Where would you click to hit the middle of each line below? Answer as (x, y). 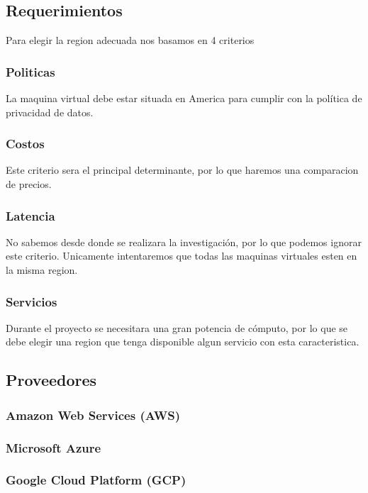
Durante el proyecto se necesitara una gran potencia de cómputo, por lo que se (177, 327)
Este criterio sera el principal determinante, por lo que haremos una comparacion (182, 170)
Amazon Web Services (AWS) (93, 415)
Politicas (30, 71)
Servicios (32, 301)
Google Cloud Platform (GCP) (96, 480)
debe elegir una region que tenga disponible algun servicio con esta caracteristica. (183, 342)
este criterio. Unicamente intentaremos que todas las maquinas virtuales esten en (182, 256)
